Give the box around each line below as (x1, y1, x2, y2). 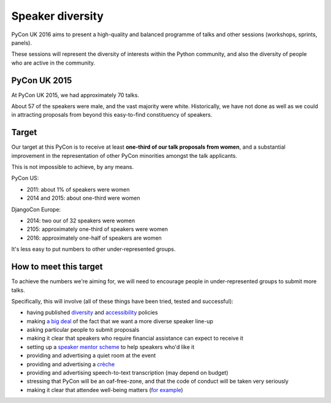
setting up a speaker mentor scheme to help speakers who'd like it (26, 343, 195, 350)
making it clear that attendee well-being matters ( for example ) (26, 386, 183, 393)
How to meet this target (11, 262, 104, 272)
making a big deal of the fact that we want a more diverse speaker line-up (26, 317, 214, 325)
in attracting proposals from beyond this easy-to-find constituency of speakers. (11, 111, 213, 119)
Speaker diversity (11, 9, 104, 23)
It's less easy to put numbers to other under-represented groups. (11, 246, 176, 253)
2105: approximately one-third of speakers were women (26, 225, 169, 233)
